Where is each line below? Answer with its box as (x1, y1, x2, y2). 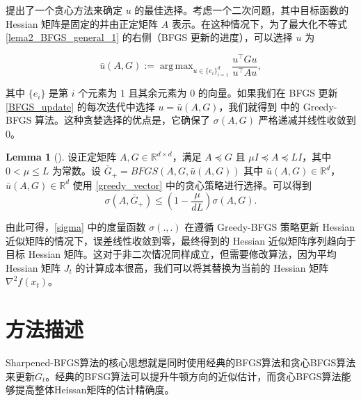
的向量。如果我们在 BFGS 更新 (198, 85, 338, 100)
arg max (159, 61, 193, 72)
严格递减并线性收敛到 (258, 113, 356, 127)
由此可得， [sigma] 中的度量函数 (6, 220, 146, 234)
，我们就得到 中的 (218, 99, 300, 113)
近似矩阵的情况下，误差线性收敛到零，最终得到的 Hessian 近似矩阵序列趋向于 (6, 233, 356, 247)
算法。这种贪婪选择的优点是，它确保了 (35, 113, 211, 127)
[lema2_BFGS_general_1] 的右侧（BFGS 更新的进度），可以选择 (6, 30, 293, 44)
